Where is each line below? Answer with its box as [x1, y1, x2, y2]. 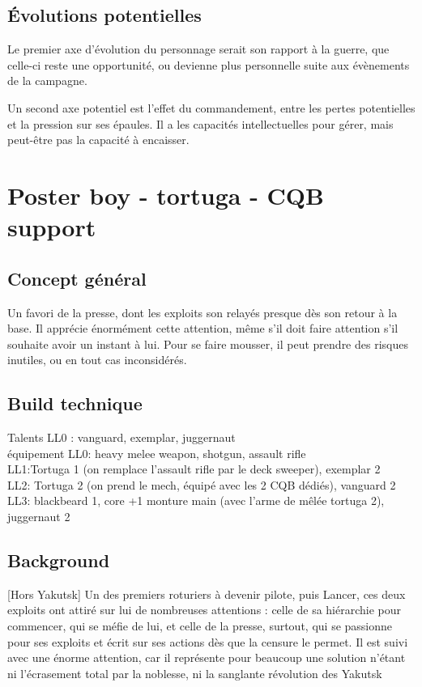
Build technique [7, 391, 143, 416]
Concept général [7, 265, 147, 290]
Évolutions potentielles [7, 2, 202, 28]
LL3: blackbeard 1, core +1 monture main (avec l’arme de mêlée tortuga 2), [7, 492, 385, 509]
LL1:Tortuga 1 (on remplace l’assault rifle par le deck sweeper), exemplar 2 [7, 460, 381, 477]
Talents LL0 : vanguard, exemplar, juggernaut [7, 429, 236, 446]
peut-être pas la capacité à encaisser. [7, 131, 190, 148]
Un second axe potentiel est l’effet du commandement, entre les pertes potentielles [7, 99, 416, 116]
